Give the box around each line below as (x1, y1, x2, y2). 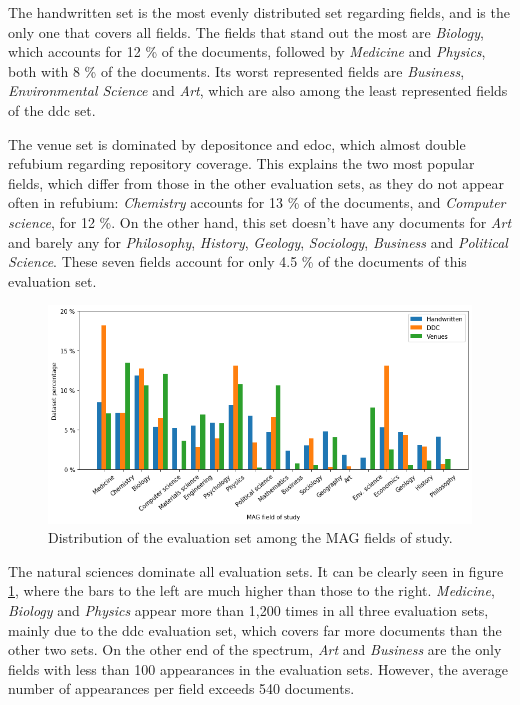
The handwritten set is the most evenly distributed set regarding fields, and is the (8, 2, 510, 22)
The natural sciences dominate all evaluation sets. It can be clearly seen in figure (8, 560, 504, 581)
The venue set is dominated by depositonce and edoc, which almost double (8, 133, 466, 154)
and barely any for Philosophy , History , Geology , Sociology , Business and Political (8, 231, 508, 252)
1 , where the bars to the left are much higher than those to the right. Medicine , (8, 580, 495, 601)
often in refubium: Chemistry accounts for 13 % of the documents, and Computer (8, 192, 506, 213)
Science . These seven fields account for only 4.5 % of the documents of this (8, 251, 467, 272)
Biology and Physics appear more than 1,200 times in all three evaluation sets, (8, 600, 489, 621)
